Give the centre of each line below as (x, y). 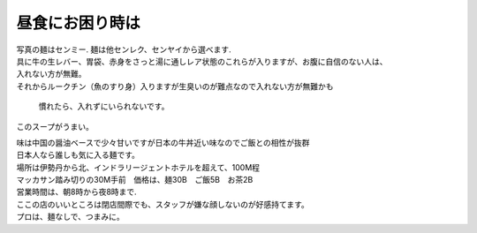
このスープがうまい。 (55, 126)
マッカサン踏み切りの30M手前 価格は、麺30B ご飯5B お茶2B (135, 180)
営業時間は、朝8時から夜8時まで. (76, 192)
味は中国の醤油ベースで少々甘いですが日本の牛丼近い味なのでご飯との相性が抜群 (163, 142)
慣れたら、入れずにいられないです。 (104, 107)
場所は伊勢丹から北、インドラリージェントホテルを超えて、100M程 (138, 167)
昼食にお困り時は (79, 23)
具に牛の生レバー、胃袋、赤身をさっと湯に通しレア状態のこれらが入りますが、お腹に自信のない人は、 (202, 61)
